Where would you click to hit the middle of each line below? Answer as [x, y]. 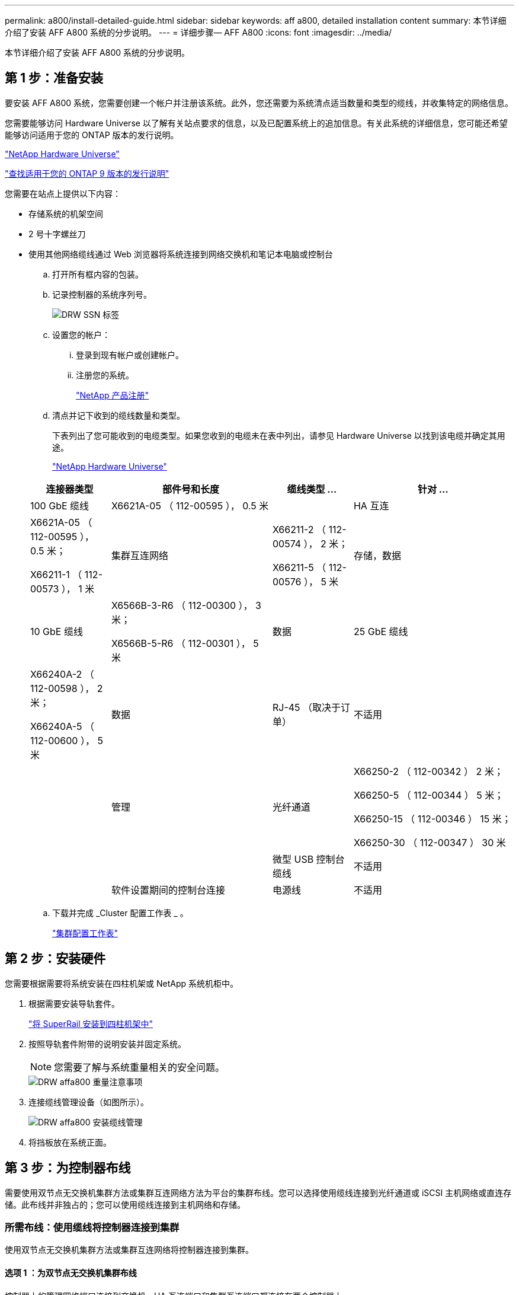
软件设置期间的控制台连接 [168, 890]
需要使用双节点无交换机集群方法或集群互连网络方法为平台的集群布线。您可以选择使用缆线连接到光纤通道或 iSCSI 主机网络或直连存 [258, 1192]
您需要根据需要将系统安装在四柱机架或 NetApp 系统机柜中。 [121, 983]
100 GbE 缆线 [60, 505]
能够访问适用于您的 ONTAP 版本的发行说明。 [92, 135]
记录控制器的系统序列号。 [102, 294]
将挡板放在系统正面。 [70, 1142]
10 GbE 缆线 [57, 631]
